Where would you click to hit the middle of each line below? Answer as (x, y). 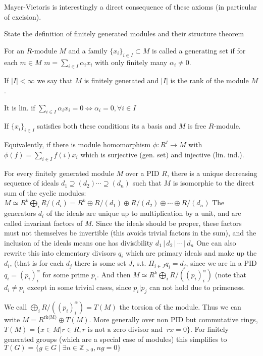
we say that (55, 80)
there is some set (100, 263)
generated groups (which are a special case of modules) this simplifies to (116, 339)
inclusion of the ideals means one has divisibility (79, 242)
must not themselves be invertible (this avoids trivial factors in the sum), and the (130, 233)
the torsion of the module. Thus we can (180, 306)
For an (14, 50)
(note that (231, 275)
